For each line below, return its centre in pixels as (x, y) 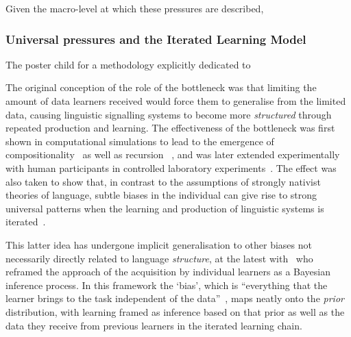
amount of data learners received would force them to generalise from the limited (176, 101)
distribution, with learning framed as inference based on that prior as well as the (175, 311)
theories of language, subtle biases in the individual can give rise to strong (161, 195)
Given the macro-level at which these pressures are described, (135, 8)
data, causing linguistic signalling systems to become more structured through (169, 114)
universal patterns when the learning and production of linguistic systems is (165, 208)
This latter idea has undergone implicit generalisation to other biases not (159, 244)
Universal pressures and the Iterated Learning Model (156, 39)
